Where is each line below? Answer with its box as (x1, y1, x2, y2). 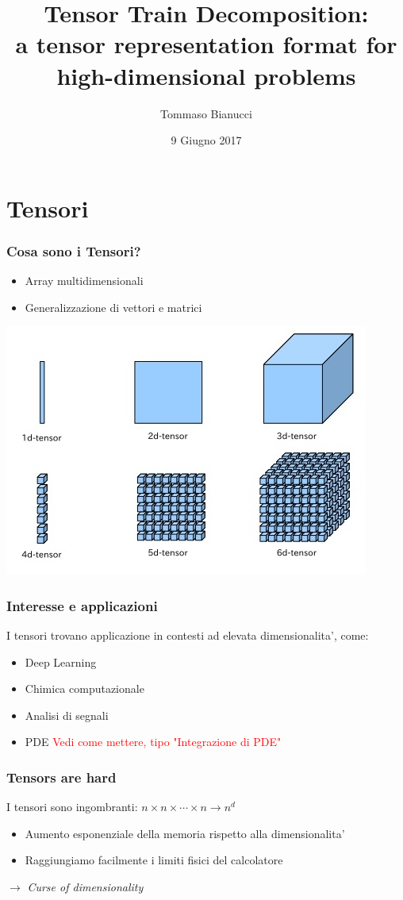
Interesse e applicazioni (6, 595, 158, 615)
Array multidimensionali (25, 272, 144, 289)
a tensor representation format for (15, 28, 397, 60)
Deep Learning (25, 653, 97, 670)
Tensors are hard (6, 767, 117, 787)
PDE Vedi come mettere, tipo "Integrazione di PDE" (25, 733, 282, 750)
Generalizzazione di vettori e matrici (25, 298, 202, 315)
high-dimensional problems (56, 59, 356, 91)
